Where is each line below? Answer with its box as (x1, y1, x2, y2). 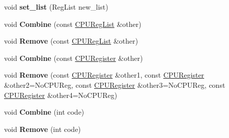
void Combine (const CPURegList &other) (4, 18, 141, 29)
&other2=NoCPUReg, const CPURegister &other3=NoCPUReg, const (4, 79, 225, 90)
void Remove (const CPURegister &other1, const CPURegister (4, 70, 205, 80)
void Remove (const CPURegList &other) (4, 36, 138, 46)
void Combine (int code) (4, 107, 84, 117)
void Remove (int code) (4, 123, 81, 134)
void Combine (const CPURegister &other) (4, 52, 143, 63)
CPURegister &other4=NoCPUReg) (4, 89, 118, 100)
